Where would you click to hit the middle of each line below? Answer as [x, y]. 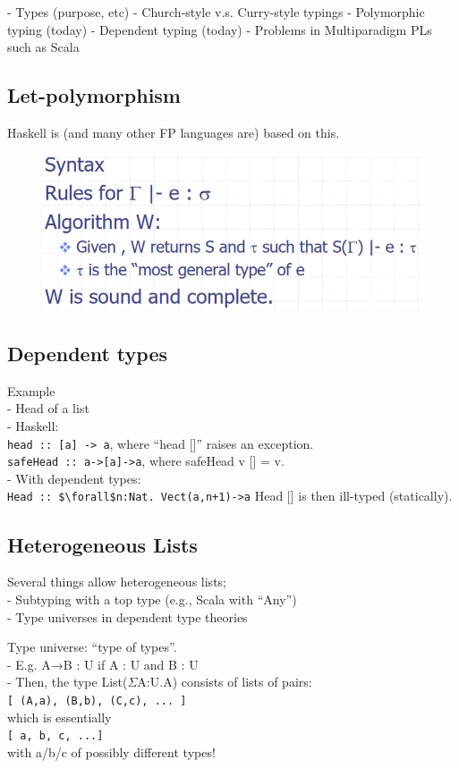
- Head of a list [48, 408]
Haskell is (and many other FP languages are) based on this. [174, 132]
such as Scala [43, 47]
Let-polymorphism [94, 95]
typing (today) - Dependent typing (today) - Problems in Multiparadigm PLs [220, 29]
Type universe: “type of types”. [92, 647]
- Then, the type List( [68, 682]
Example [31, 390]
